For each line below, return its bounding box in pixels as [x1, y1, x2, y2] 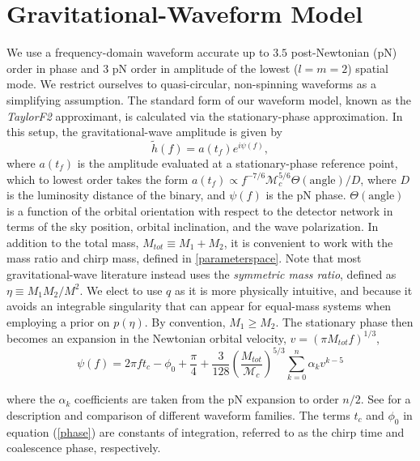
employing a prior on [6, 313, 110, 330]
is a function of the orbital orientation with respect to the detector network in [6, 202, 393, 219]
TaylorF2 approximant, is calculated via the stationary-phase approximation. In [6, 107, 403, 124]
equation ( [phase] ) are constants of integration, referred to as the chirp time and [6, 423, 405, 440]
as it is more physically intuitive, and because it [174, 281, 413, 298]
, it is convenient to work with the [223, 233, 393, 250]
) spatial [347, 59, 388, 76]
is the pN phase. [265, 186, 346, 203]
